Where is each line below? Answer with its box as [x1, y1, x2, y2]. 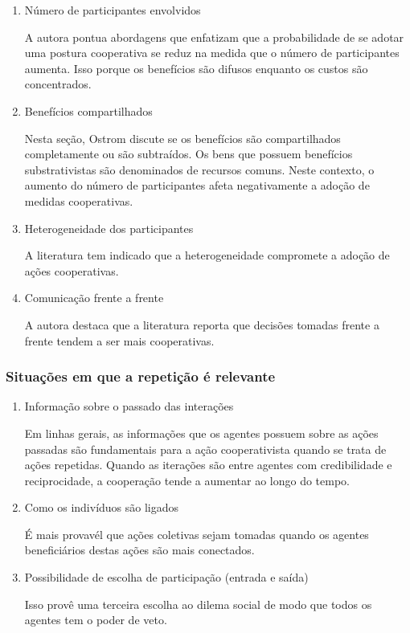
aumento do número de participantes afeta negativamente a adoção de [24, 177, 370, 194]
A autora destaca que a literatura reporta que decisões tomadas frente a [24, 316, 379, 333]
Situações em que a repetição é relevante [6, 366, 276, 386]
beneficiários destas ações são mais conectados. [24, 541, 255, 558]
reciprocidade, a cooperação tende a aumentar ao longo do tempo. [24, 472, 351, 488]
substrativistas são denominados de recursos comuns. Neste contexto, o [24, 161, 375, 178]
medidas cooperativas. [24, 192, 133, 209]
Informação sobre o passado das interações [24, 398, 234, 415]
